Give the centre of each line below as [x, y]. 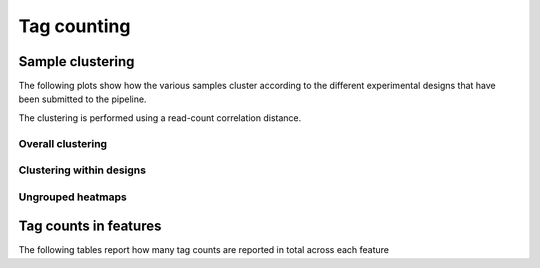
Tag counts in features [90, 226]
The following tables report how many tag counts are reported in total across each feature [204, 250]
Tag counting [74, 26]
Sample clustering [76, 61]
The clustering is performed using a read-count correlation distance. [160, 117]
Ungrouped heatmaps [72, 197]
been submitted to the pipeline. [82, 99]
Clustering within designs [82, 170]
